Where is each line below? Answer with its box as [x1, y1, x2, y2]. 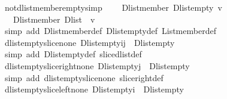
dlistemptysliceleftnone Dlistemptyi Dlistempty [4, 83, 184, 95]
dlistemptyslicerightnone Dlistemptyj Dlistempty [4, 59, 190, 72]
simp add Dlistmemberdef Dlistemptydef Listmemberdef [4, 24, 216, 37]
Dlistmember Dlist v [13, 13, 95, 25]
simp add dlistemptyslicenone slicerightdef [4, 71, 164, 83]
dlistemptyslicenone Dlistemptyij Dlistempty [4, 36, 175, 48]
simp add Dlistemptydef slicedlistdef [4, 48, 142, 60]
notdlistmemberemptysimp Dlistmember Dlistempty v [4, 1, 222, 13]
